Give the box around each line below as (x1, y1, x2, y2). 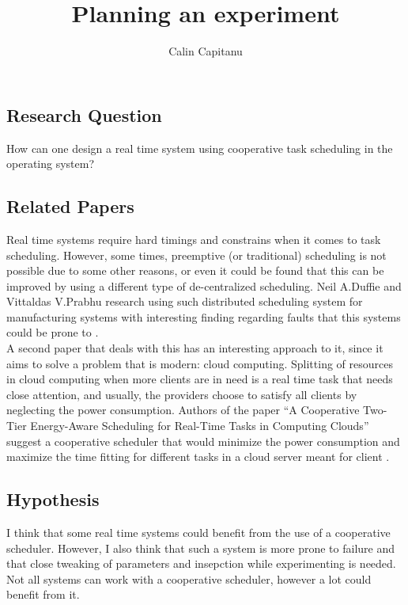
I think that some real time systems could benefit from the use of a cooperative (6, 524, 391, 541)
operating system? (6, 155, 95, 172)
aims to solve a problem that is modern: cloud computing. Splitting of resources (6, 355, 393, 371)
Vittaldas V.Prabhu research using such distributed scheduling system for (6, 293, 363, 310)
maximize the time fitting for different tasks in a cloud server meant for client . (6, 448, 390, 465)
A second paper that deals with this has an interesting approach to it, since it (6, 340, 383, 356)
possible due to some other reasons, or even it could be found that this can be (6, 262, 384, 279)
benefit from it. (6, 586, 80, 603)
